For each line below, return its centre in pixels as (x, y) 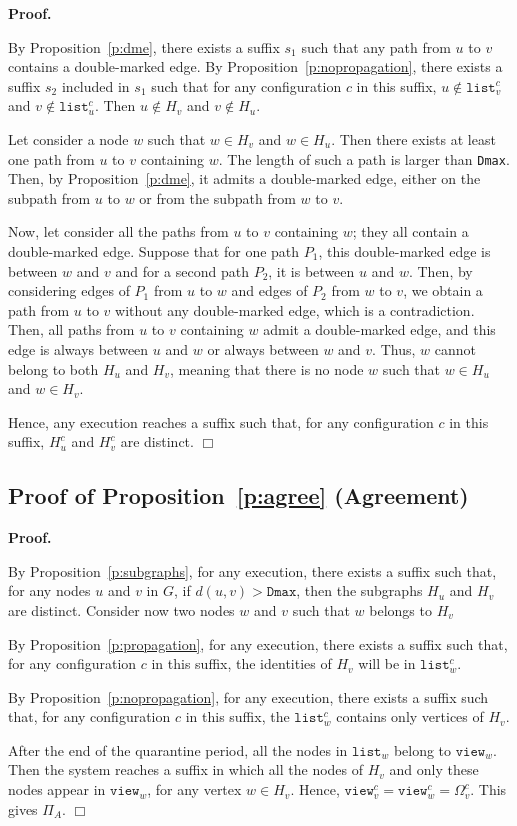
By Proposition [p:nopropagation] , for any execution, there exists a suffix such (248, 696)
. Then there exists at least (413, 138)
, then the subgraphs (359, 590)
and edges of (269, 290)
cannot (455, 348)
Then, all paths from (71, 329)
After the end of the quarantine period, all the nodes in (178, 749)
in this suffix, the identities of (241, 663)
